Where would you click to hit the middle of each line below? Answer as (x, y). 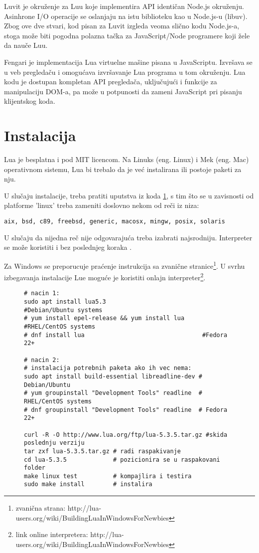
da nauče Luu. (26, 45)
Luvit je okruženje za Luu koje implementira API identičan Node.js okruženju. (124, 6)
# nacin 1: (42, 293)
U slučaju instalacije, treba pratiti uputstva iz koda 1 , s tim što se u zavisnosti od (129, 195)
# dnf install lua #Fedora (126, 335)
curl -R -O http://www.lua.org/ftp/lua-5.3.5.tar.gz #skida (126, 435)
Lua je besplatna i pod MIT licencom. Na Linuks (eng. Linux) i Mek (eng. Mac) (127, 159)
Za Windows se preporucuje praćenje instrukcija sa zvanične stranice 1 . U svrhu (125, 265)
